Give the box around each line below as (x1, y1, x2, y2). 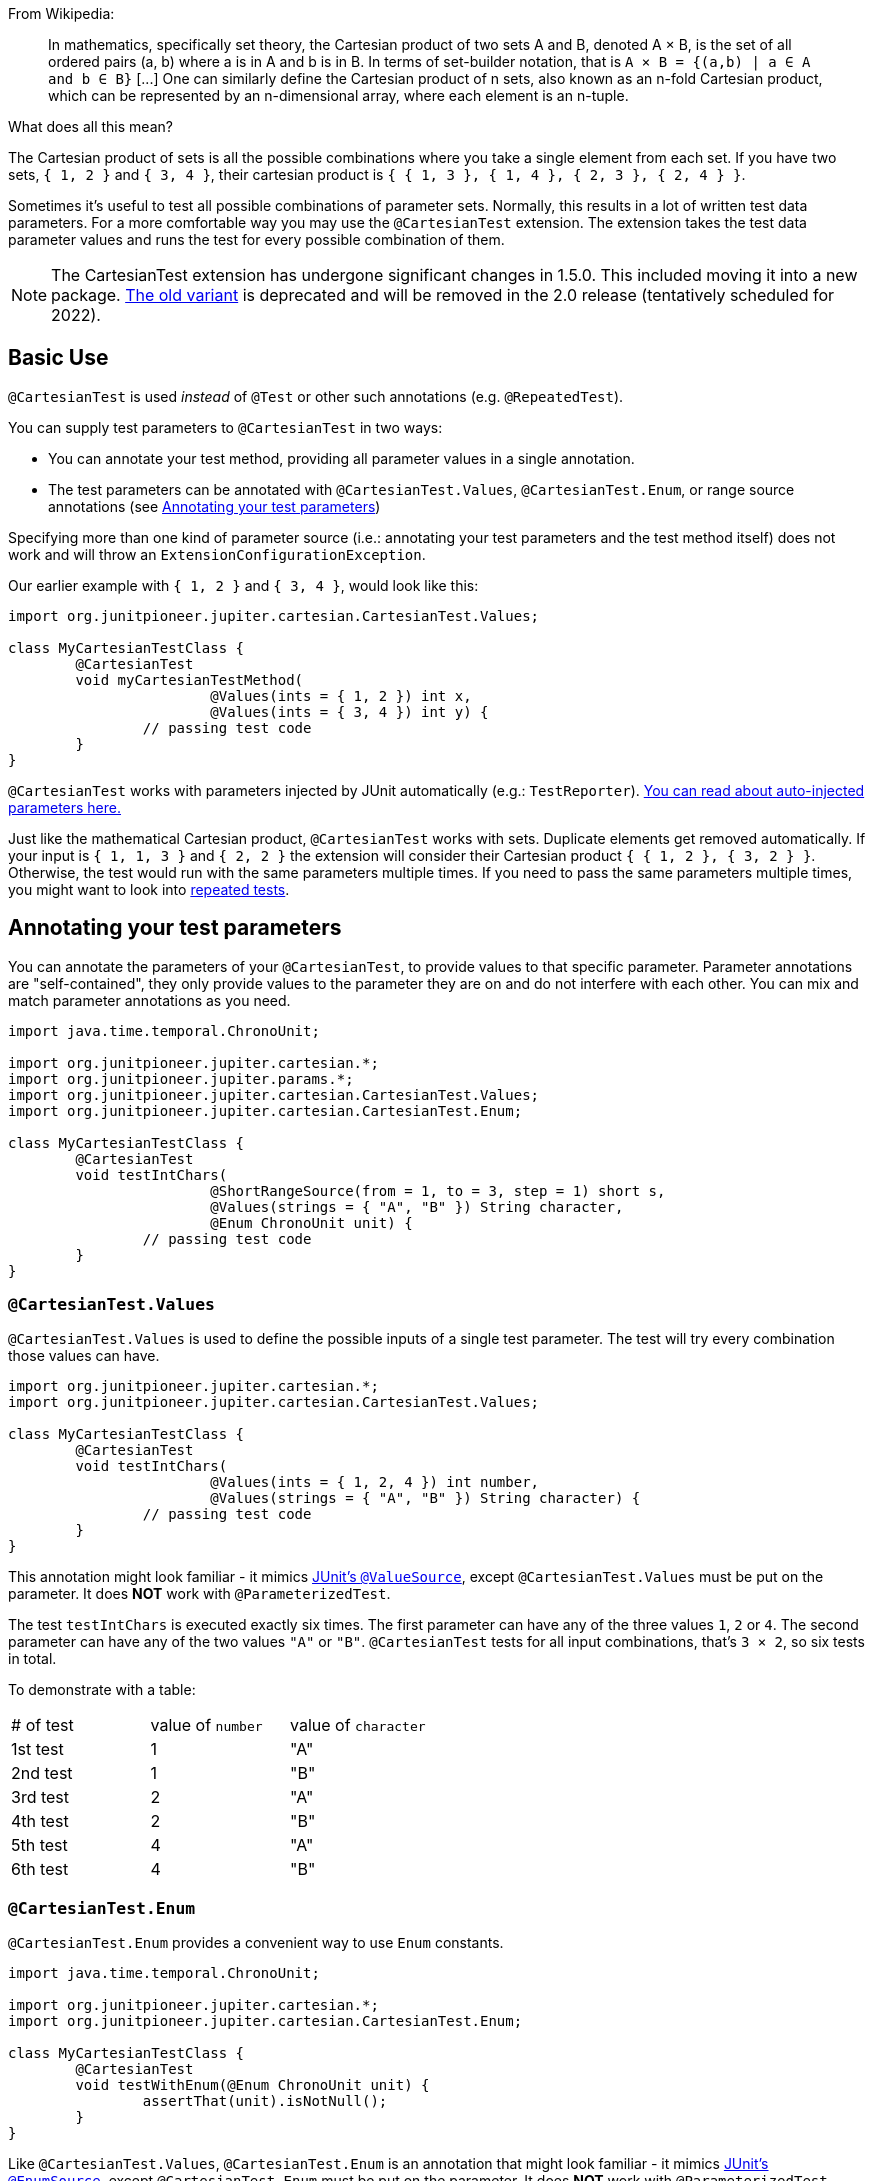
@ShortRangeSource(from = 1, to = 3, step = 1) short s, (210, 1182, 666, 1199)
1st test (11, 1739, 64, 1760)
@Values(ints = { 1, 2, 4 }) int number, (210, 1474, 540, 1491)
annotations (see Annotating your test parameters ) (48, 497, 381, 515)
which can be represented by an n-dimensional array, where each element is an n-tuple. (48, 87, 629, 104)
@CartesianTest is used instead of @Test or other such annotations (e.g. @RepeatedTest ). (8, 387, 624, 405)
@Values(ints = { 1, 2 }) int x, (210, 687, 472, 704)
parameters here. (8, 798, 122, 816)
